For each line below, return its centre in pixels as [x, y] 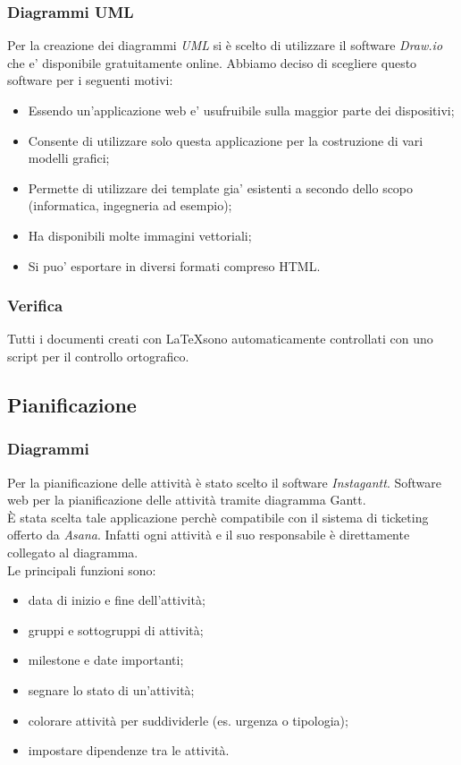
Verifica [35, 306]
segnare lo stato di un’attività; [111, 689]
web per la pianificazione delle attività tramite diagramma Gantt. [187, 500]
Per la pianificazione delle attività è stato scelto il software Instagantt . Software [224, 482]
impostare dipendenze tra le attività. [129, 750]
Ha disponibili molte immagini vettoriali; [140, 235]
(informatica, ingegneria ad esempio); [130, 205]
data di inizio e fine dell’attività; [117, 600]
